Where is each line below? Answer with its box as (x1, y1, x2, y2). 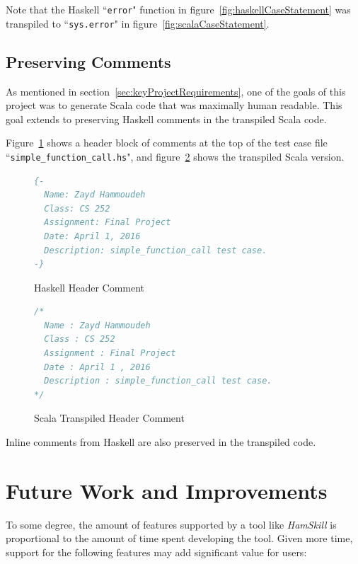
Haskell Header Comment (34, 280, 145, 294)
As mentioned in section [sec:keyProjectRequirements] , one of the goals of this (6, 84, 346, 98)
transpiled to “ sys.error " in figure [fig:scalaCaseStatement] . (6, 16, 270, 30)
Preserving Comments (6, 50, 171, 72)
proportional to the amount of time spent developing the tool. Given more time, (6, 531, 353, 546)
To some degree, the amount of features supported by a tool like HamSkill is (6, 517, 337, 531)
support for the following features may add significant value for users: (6, 544, 307, 559)
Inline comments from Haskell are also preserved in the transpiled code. (6, 434, 316, 449)
